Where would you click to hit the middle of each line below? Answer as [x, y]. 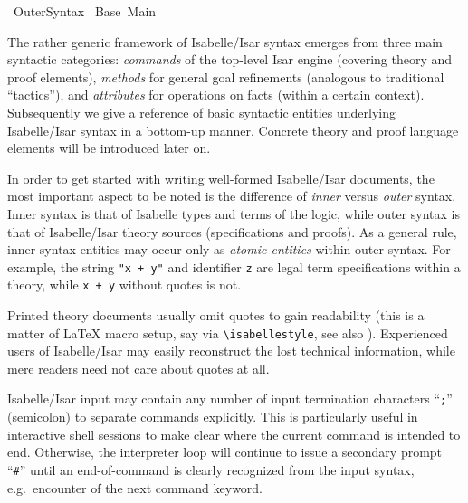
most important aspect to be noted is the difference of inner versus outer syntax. [232, 196]
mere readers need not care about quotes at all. [138, 368]
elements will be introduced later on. [109, 148]
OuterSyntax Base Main [85, 11]
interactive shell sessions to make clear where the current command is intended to [234, 434]
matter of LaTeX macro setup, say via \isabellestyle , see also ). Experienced [228, 332]
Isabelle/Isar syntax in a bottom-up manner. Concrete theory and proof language [233, 130]
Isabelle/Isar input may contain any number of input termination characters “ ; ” [230, 399]
